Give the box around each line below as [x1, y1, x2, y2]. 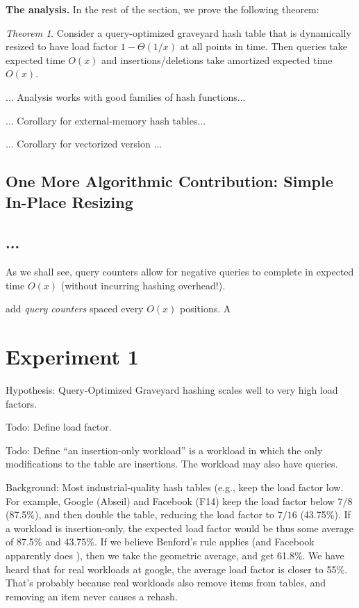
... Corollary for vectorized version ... [6, 136, 162, 151]
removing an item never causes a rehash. [6, 589, 178, 603]
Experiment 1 [6, 342, 139, 371]
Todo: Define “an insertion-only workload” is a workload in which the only [6, 442, 323, 457]
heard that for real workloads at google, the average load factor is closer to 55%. [6, 561, 348, 576]
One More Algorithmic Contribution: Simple [6, 170, 333, 192]
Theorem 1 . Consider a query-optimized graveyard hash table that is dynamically [6, 25, 351, 40]
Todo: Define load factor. [6, 419, 112, 434]
